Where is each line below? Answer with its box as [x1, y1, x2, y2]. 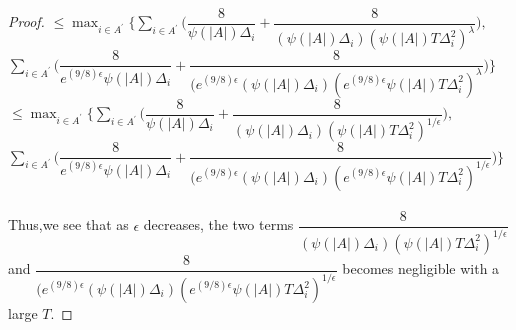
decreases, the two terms [143, 214, 294, 235]
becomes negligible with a [342, 258, 500, 279]
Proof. [8, 11, 45, 32]
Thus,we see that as [8, 214, 129, 235]
